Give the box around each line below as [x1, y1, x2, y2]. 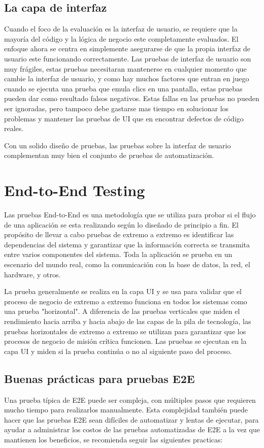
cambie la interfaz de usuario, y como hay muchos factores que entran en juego [4, 73, 249, 84]
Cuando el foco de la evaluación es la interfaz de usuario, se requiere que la [4, 23, 238, 34]
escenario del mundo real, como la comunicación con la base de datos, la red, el [4, 259, 250, 270]
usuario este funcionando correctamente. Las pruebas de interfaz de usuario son [4, 53, 251, 63]
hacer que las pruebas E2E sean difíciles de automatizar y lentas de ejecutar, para [4, 414, 259, 425]
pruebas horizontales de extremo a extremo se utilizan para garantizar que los [4, 326, 246, 336]
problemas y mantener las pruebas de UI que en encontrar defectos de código [4, 113, 244, 123]
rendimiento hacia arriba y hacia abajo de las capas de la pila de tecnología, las [4, 315, 251, 326]
